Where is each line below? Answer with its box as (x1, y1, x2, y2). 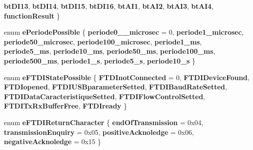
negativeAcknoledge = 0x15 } (4, 136, 101, 147)
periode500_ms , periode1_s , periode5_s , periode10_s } (4, 55, 196, 65)
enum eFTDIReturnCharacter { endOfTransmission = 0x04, (4, 117, 204, 127)
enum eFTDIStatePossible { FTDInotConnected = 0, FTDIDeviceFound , (4, 72, 250, 82)
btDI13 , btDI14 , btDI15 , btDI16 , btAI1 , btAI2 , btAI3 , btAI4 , (4, 1, 214, 11)
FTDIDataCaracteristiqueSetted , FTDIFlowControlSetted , (4, 91, 205, 101)
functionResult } (4, 10, 60, 21)
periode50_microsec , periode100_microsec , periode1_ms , (4, 36, 202, 46)
